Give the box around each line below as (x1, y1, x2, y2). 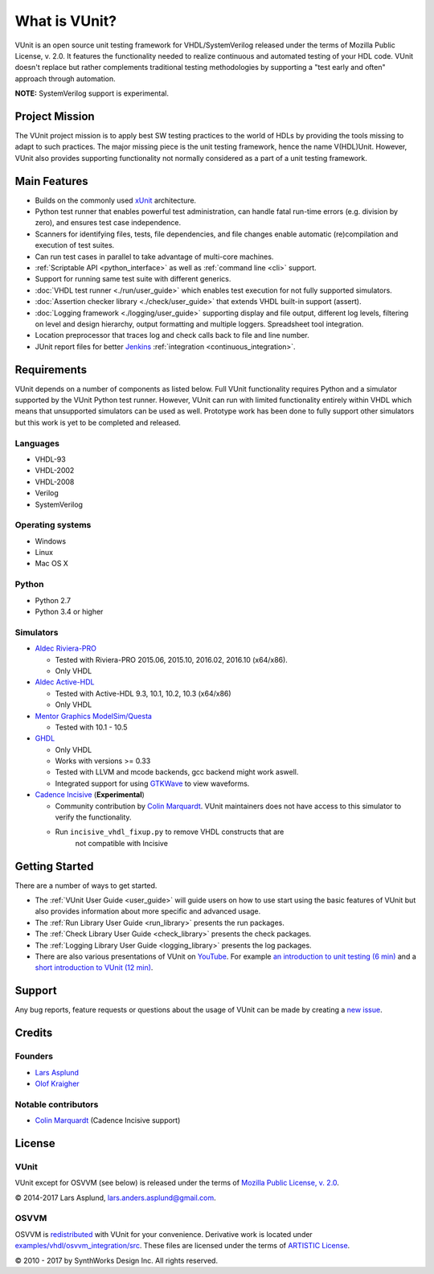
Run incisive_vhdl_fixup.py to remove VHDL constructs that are (55, 827, 285, 836)
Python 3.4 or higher (35, 607, 104, 617)
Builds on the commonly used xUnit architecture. (35, 195, 197, 205)
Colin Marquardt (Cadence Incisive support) (35, 1116, 181, 1125)
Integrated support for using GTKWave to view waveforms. (55, 779, 250, 788)
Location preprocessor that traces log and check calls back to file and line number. (35, 331, 309, 340)
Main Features (14, 174, 88, 188)
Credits (14, 1026, 53, 1040)
